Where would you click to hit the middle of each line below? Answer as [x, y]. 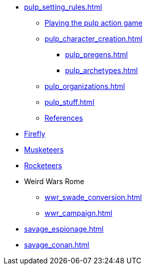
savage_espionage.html [64, 229]
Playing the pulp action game [94, 23]
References [64, 118]
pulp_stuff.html [70, 102]
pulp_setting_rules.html [63, 7]
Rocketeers [43, 165]
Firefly [35, 134]
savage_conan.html [57, 245]
